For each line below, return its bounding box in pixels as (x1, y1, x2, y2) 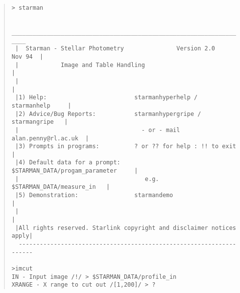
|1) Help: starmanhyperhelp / (15, 94, 198, 101)
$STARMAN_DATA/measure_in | (11, 183, 110, 191)
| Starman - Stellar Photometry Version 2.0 (15, 45, 216, 52)
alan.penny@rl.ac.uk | (11, 135, 89, 142)
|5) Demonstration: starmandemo (15, 192, 173, 199)
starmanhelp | (11, 102, 72, 109)
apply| (11, 232, 33, 240)
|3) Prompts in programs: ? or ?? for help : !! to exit (15, 143, 236, 150)
